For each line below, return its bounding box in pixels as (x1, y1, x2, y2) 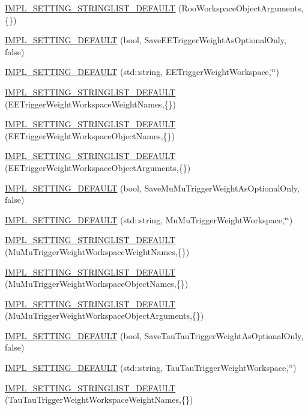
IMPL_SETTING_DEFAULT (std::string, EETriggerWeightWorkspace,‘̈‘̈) (5, 65, 279, 78)
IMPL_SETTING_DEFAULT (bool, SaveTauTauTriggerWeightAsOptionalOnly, (5, 329, 304, 342)
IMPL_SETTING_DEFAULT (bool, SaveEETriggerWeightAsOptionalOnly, (5, 34, 286, 46)
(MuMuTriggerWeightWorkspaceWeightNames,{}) (5, 245, 190, 258)
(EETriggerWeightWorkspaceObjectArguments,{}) (5, 161, 191, 173)
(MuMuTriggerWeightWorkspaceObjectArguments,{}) (5, 309, 204, 322)
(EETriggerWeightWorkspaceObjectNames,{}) (5, 129, 175, 142)
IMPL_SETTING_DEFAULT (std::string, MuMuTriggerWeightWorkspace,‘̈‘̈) (5, 213, 293, 226)
